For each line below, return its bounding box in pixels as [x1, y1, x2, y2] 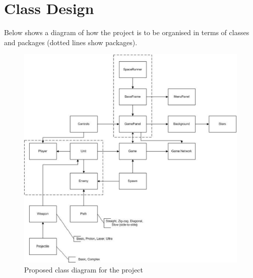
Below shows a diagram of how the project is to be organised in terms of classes [4, 27, 249, 38]
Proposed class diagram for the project [24, 264, 144, 274]
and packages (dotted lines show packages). [4, 37, 138, 47]
